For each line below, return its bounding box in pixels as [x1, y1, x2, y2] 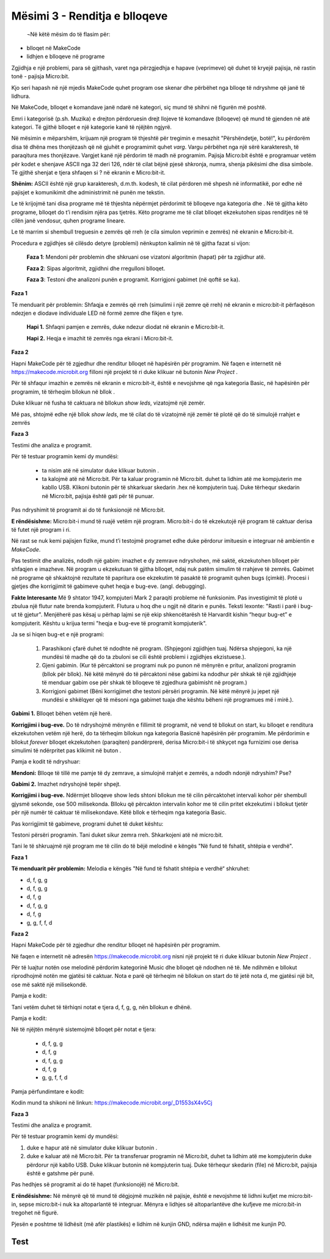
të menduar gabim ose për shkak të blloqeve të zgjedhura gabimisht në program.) [42, 679, 248, 686]
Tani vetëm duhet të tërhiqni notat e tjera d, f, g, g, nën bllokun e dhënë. [11, 1003, 192, 1011]
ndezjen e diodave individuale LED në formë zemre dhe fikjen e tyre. [11, 309, 183, 317]
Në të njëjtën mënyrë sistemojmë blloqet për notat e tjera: [11, 1026, 156, 1033]
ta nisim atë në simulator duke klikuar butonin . [42, 466, 159, 474]
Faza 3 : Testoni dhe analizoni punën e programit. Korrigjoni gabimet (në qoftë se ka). [26, 276, 241, 283]
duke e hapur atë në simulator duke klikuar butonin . [26, 1143, 158, 1151]
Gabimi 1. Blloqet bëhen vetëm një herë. [11, 710, 112, 718]
